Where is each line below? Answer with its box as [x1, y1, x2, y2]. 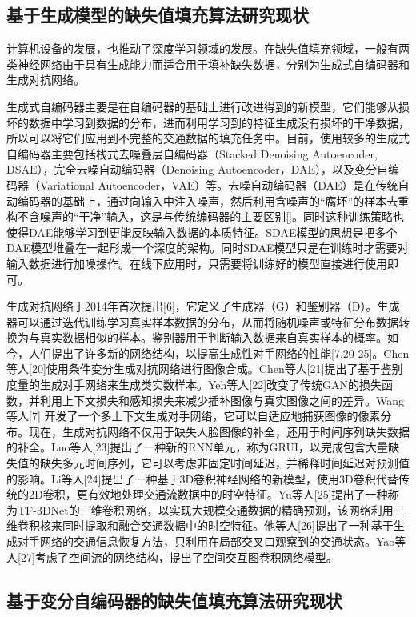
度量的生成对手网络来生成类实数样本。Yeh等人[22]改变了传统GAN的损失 [6, 376, 382, 393]
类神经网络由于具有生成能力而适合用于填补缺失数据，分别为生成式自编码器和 [6, 55, 410, 72]
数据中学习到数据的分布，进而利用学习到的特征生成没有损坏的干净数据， [28, 114, 410, 130]
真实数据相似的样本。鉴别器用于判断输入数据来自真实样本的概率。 [39, 329, 387, 346]
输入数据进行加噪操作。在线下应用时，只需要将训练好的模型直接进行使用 [6, 254, 387, 271]
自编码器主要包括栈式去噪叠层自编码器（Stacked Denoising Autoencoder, [6, 145, 378, 162]
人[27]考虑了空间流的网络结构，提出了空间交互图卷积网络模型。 [6, 548, 338, 565]
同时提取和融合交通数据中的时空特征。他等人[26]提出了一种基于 [62, 517, 394, 534]
